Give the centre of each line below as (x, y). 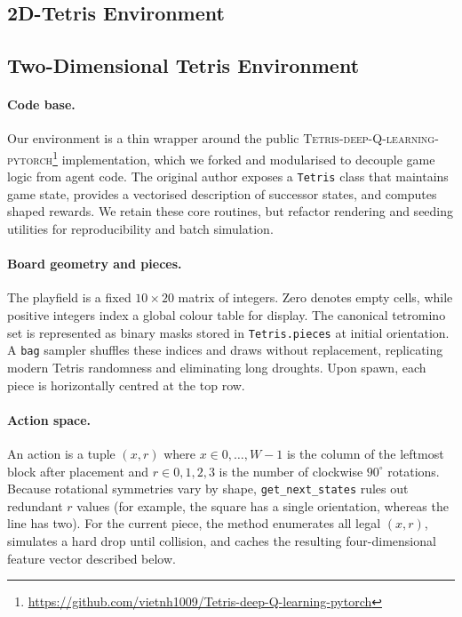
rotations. (414, 471)
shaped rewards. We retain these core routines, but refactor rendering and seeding (231, 211)
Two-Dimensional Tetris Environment (183, 65)
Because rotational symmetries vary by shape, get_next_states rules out (208, 489)
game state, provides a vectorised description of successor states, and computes (222, 193)
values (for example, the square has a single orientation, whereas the (263, 505)
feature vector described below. (92, 558)
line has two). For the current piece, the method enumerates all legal (194, 523)
